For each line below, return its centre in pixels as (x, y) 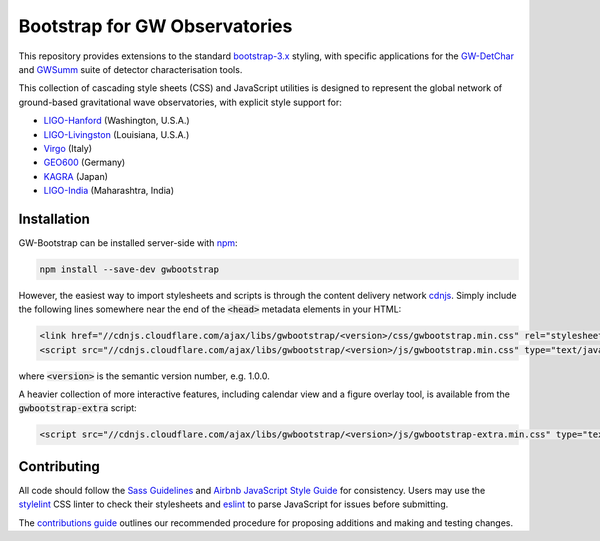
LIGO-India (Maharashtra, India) (109, 191)
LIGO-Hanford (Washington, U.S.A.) (116, 121)
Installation (54, 218)
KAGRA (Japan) (76, 176)
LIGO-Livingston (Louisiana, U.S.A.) (116, 134)
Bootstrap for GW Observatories (155, 26)
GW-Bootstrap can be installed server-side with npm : (128, 242)
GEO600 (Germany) (84, 162)
